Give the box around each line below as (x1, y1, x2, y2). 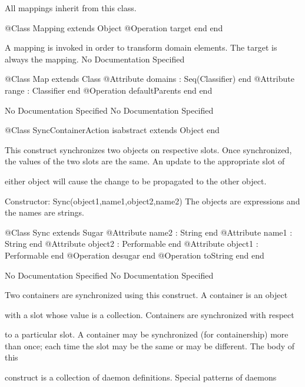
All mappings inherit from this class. (5, 2, 137, 14)
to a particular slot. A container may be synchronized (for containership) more (5, 328, 289, 340)
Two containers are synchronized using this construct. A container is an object (5, 289, 288, 301)
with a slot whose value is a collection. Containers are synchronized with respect (5, 308, 294, 320)
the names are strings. (5, 206, 84, 219)
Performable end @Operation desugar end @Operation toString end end (5, 249, 264, 261)
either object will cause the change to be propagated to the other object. (5, 174, 267, 187)
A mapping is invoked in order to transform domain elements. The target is (5, 41, 277, 54)
